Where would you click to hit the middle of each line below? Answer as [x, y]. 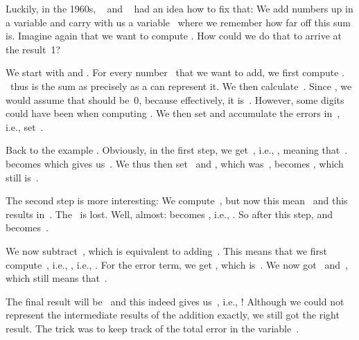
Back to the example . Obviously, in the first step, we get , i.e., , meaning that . [177, 150]
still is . [22, 177]
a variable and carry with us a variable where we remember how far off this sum [178, 22]
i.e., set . [25, 126]
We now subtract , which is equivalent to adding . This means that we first [167, 250]
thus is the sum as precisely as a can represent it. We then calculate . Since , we [181, 86]
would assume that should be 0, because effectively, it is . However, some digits [175, 99]
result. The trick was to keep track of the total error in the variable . [152, 328]
